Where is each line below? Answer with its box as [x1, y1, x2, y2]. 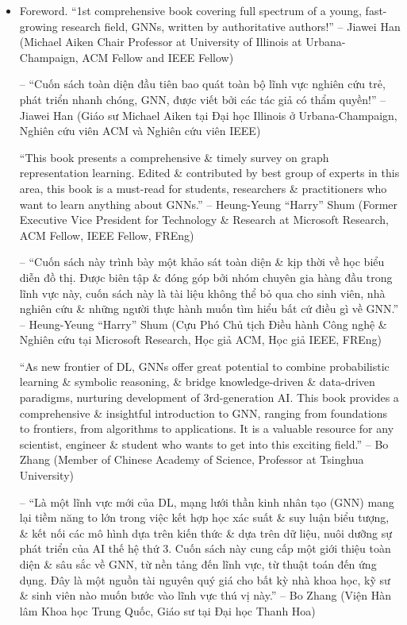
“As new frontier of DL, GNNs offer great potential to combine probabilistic [19, 357, 390, 374]
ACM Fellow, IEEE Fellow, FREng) [19, 226, 194, 243]
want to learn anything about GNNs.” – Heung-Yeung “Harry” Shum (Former [19, 195, 398, 212]
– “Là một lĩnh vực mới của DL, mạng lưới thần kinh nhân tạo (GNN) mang [19, 493, 394, 510]
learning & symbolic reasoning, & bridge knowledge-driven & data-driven [19, 373, 375, 390]
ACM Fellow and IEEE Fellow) [82, 48, 234, 65]
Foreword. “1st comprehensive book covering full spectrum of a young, [19, 2, 362, 18]
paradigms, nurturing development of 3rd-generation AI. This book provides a [19, 389, 399, 406]
